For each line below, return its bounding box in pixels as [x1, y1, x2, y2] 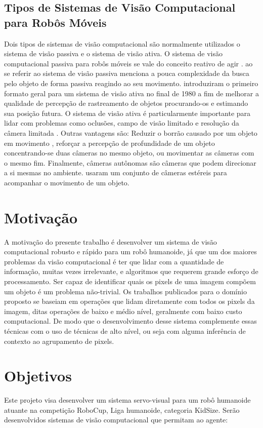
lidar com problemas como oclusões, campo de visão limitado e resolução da [4, 118, 239, 128]
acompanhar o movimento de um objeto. [4, 177, 129, 187]
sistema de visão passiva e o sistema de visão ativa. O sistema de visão [4, 48, 223, 59]
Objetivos [4, 365, 72, 386]
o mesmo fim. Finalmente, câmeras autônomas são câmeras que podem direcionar [4, 157, 256, 168]
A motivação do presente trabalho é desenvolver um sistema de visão [4, 236, 217, 247]
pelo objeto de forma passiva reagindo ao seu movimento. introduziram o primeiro [4, 77, 258, 88]
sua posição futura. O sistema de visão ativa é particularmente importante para [4, 107, 251, 118]
